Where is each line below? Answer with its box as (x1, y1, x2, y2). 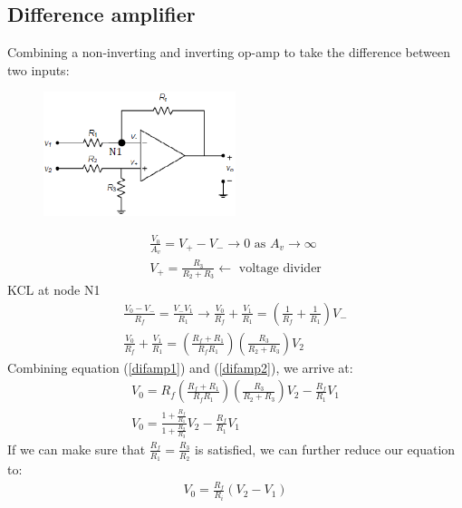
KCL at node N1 (7, 280, 101, 299)
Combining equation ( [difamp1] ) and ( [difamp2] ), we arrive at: (7, 357, 353, 376)
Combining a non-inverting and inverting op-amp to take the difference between (7, 43, 450, 62)
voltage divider (238, 261, 322, 275)
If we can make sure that (7, 439, 146, 458)
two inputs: (7, 60, 70, 79)
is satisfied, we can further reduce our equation (195, 439, 456, 458)
